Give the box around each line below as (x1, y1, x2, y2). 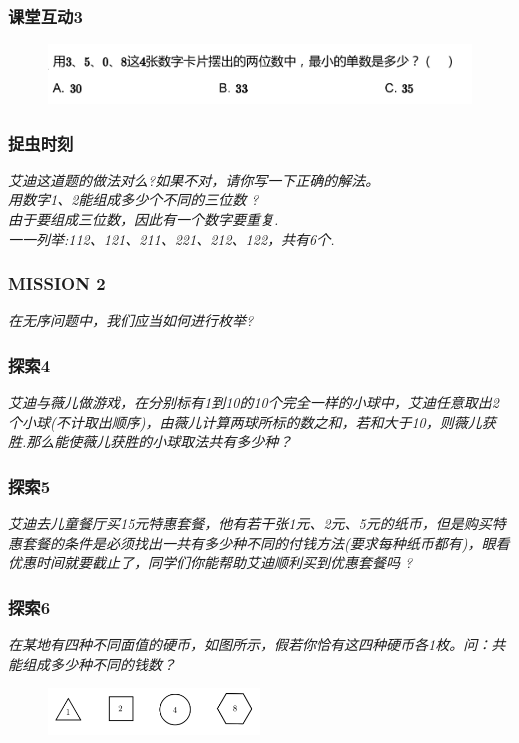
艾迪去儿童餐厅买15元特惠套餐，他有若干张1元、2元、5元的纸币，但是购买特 (8, 513, 506, 534)
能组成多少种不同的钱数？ (8, 653, 176, 674)
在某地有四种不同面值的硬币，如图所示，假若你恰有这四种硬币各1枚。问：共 (8, 634, 506, 655)
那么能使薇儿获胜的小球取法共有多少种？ (26, 431, 293, 452)
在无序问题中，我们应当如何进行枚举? (8, 310, 254, 331)
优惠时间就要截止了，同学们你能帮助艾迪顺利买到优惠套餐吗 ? (8, 552, 413, 573)
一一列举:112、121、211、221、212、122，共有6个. (8, 228, 335, 249)
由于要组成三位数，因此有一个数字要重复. (8, 209, 279, 230)
